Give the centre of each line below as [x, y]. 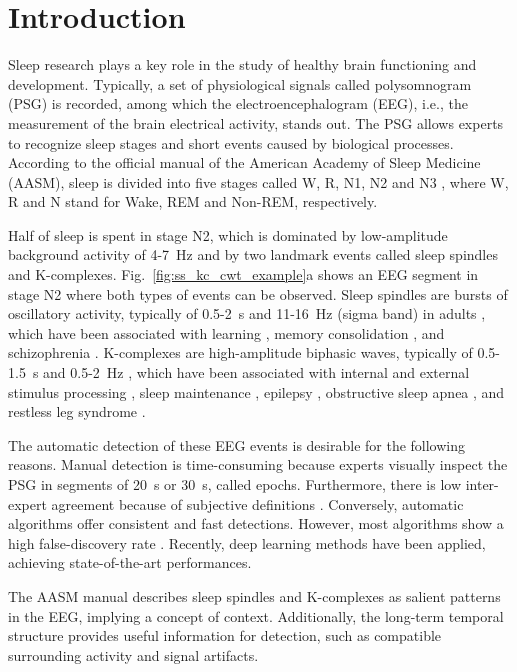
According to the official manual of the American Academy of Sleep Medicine [244, 162]
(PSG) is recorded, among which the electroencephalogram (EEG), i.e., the [238, 103]
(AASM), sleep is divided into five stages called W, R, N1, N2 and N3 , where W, [258, 181]
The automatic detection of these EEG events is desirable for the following [237, 444]
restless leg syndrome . [77, 411]
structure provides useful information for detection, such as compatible [225, 635]
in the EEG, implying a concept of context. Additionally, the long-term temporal [256, 615]
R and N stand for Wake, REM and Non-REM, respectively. [193, 201]
